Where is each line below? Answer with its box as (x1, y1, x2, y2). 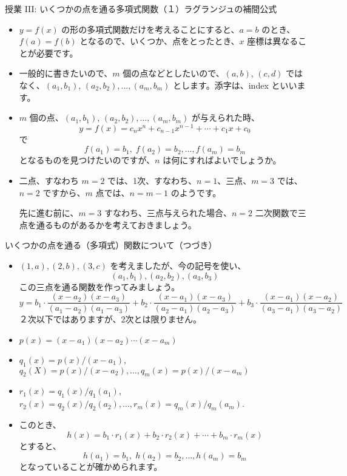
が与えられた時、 (192, 111, 260, 124)
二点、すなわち (19, 174, 79, 187)
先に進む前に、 (19, 206, 79, 219)
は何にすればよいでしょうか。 (163, 154, 281, 166)
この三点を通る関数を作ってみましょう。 (19, 280, 180, 293)
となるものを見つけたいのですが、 (19, 154, 155, 166)
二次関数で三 (255, 206, 306, 219)
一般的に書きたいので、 (19, 67, 113, 80)
